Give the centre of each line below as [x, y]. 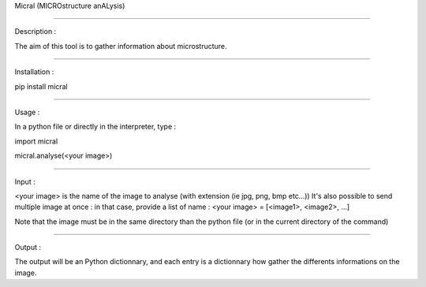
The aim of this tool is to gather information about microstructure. [121, 46]
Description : [35, 32]
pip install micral [41, 86]
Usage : [27, 112]
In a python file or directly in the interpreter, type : [95, 127]
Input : [25, 181]
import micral [36, 141]
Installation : [34, 72]
